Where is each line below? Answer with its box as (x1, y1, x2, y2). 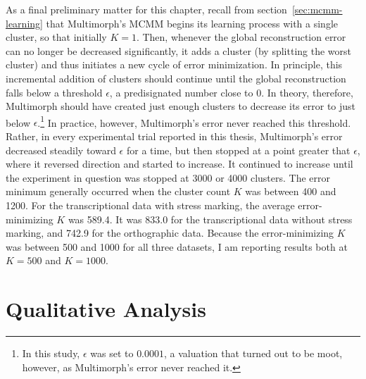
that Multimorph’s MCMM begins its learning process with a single (46, 15, 338, 30)
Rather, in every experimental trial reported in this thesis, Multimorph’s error (6, 129, 343, 143)
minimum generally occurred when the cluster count (6, 184, 231, 199)
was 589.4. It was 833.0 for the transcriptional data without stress (68, 211, 353, 226)
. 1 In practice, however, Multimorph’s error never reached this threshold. (37, 113, 351, 130)
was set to (90, 346, 134, 361)
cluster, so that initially (6, 30, 107, 44)
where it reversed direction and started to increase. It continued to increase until (6, 156, 353, 171)
